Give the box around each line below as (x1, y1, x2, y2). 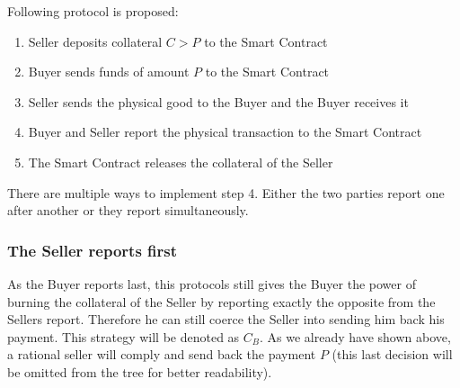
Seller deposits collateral (28, 32, 163, 50)
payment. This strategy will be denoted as (7, 327, 240, 346)
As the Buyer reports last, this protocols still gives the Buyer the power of (7, 274, 416, 293)
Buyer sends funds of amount (28, 62, 190, 81)
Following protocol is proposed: (7, 2, 179, 20)
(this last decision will (332, 345, 453, 364)
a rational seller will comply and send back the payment (7, 345, 316, 364)
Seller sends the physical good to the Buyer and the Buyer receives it (28, 92, 409, 111)
